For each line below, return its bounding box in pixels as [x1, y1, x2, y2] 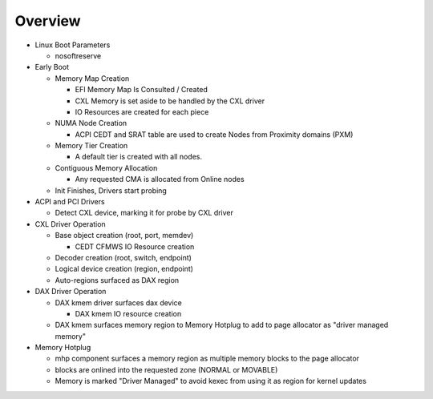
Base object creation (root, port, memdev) [55, 231, 194, 240]
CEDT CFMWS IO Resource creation [75, 241, 195, 252]
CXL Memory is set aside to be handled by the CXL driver [75, 96, 265, 106]
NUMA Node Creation [55, 119, 127, 128]
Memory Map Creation [55, 73, 130, 83]
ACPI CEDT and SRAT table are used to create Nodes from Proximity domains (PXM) [75, 129, 354, 139]
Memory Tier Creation [55, 141, 128, 151]
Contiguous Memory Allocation [55, 163, 158, 172]
